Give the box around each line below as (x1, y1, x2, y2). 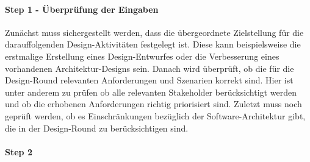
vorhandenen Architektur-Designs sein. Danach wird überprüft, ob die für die (5, 62, 294, 74)
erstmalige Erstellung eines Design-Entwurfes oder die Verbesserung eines (5, 49, 279, 62)
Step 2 (5, 145, 32, 158)
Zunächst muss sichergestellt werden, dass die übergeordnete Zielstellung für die (5, 26, 304, 38)
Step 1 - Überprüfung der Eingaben (5, 2, 159, 15)
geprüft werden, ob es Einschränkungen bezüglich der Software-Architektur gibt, (5, 109, 306, 122)
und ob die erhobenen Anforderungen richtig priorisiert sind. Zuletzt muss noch (5, 97, 302, 110)
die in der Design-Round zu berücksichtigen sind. (5, 121, 189, 134)
